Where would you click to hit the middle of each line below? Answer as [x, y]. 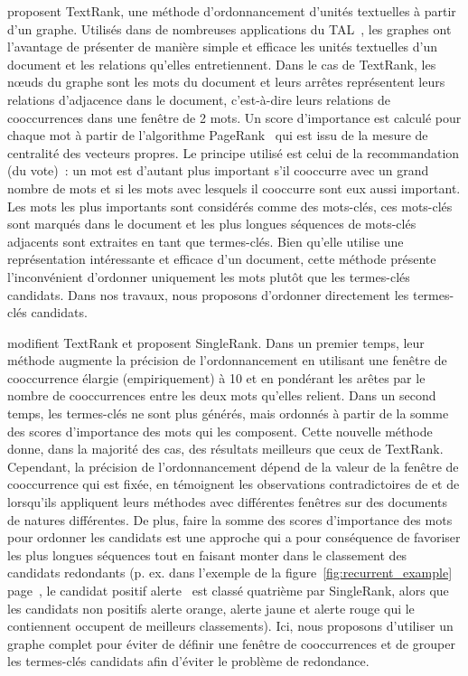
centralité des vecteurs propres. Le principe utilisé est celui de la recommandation [234, 152]
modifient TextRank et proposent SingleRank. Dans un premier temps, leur [216, 342]
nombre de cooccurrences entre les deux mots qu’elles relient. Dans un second [222, 395]
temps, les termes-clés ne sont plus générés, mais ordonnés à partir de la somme [228, 413]
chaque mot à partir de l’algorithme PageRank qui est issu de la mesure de [218, 135]
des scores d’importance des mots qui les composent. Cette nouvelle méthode [220, 431]
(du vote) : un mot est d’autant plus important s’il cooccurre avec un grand [218, 170]
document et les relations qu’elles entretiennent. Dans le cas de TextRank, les [222, 64]
